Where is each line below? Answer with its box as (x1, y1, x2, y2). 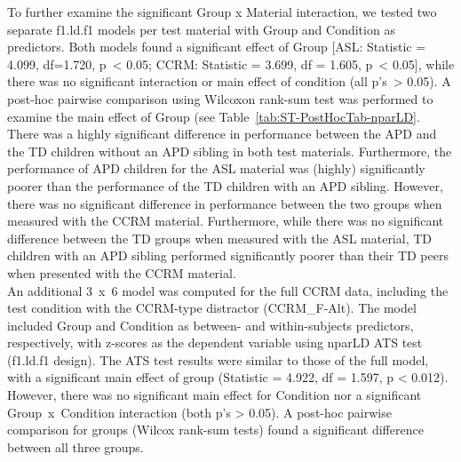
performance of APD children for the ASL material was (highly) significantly (7, 159, 425, 178)
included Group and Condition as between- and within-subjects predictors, (7, 315, 414, 334)
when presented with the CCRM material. (7, 263, 236, 282)
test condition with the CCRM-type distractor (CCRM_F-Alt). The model (7, 299, 417, 317)
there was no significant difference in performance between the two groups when (7, 194, 442, 212)
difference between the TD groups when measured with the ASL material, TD (7, 228, 433, 247)
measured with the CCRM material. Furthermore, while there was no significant (7, 211, 444, 230)
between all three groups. (7, 437, 144, 456)
